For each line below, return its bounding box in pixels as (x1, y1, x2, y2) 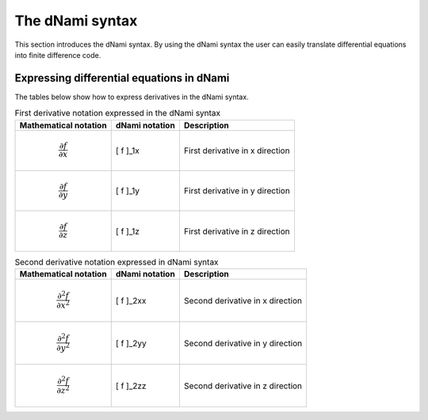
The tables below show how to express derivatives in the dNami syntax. (14, 92, 249, 101)
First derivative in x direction (183, 145, 290, 156)
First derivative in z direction (183, 226, 290, 237)
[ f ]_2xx (115, 295, 147, 306)
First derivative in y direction (183, 185, 291, 197)
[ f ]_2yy (115, 338, 147, 349)
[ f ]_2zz (115, 380, 147, 391)
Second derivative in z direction (183, 380, 303, 391)
